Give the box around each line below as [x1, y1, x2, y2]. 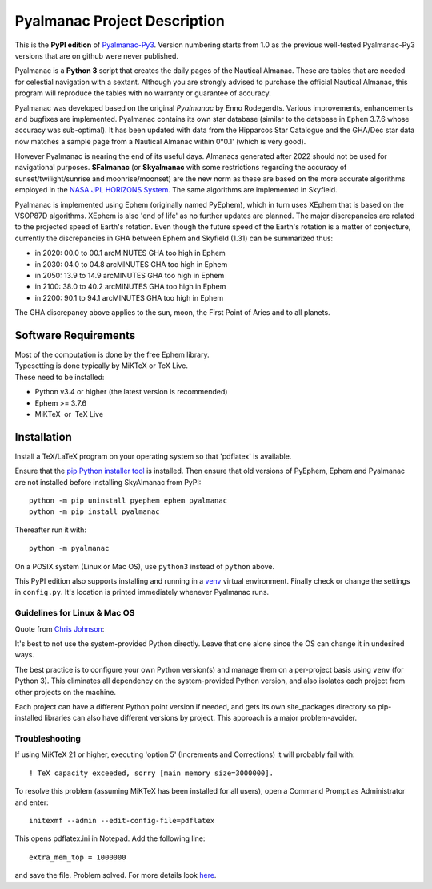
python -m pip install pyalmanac [29, 507, 160, 516]
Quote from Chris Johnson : [14, 624, 105, 633]
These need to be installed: [14, 372, 105, 382]
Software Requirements [14, 329, 136, 342]
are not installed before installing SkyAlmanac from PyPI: [14, 477, 202, 487]
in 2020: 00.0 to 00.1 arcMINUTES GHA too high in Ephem [34, 249, 226, 258]
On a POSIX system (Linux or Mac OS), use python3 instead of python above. [14, 561, 275, 571]
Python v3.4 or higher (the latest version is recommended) [34, 387, 228, 397]
